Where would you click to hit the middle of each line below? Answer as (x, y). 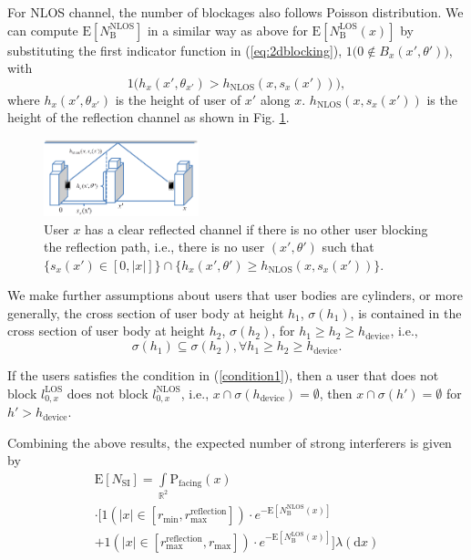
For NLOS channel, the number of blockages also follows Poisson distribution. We (235, 12)
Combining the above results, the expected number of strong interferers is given (230, 442)
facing (190, 484)
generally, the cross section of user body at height (146, 312)
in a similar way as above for (227, 30)
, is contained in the (406, 312)
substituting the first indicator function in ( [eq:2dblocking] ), (175, 50)
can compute (43, 30)
